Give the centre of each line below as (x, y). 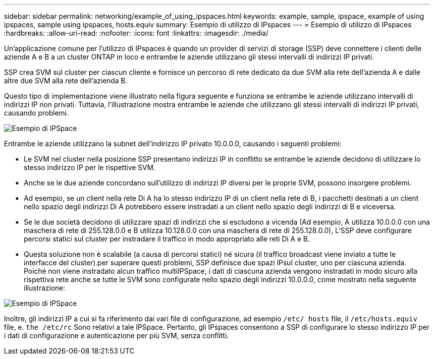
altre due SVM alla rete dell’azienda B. (66, 81)
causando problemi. (36, 113)
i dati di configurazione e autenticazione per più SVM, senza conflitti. (116, 335)
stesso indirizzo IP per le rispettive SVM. (90, 167)
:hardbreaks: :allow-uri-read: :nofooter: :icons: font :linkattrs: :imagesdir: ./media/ (136, 33)
